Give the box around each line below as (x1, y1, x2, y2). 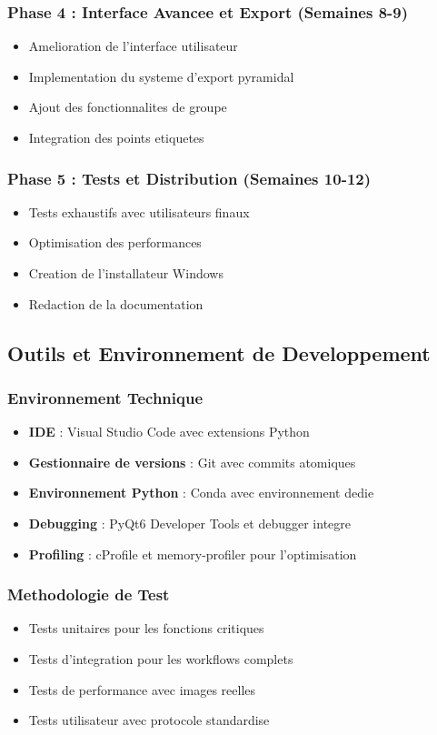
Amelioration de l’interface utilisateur (28, 36, 238, 55)
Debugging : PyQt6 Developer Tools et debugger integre (28, 513, 352, 532)
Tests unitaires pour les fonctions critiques (28, 619, 264, 638)
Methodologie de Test (7, 583, 170, 606)
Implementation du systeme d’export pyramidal (28, 66, 294, 86)
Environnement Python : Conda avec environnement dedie (28, 483, 374, 502)
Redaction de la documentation (28, 294, 204, 313)
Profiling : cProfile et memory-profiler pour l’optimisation (28, 544, 357, 563)
